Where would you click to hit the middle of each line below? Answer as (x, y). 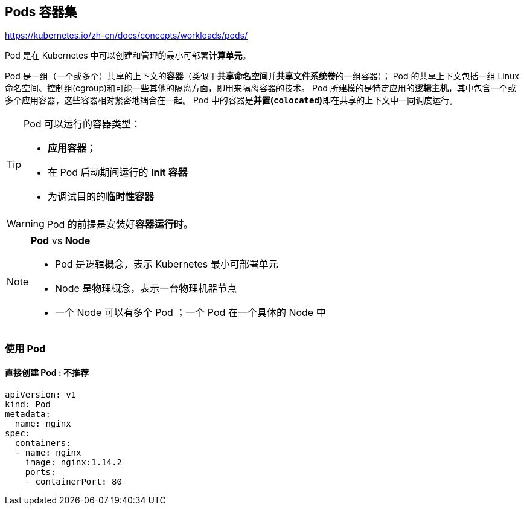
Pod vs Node (61, 241)
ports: (40, 472)
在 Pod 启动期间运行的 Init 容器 (118, 173)
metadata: (28, 414)
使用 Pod (25, 348)
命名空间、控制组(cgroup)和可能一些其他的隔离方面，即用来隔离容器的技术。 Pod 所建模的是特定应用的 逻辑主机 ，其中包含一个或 (260, 88)
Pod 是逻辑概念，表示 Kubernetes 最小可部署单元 (167, 264)
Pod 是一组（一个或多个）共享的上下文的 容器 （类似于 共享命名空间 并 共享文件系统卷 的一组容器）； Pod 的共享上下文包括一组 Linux (262, 76)
